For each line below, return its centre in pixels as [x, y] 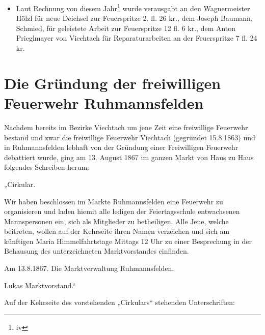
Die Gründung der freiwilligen [113, 83]
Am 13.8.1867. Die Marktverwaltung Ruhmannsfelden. [89, 268]
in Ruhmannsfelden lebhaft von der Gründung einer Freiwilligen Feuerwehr [121, 147]
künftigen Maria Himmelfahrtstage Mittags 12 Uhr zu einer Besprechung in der [128, 241]
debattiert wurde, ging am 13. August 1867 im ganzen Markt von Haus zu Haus [129, 157]
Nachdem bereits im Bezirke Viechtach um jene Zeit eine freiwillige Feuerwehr [126, 127]
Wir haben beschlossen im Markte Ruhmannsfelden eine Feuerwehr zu [114, 201]
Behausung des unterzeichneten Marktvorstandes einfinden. [97, 251]
